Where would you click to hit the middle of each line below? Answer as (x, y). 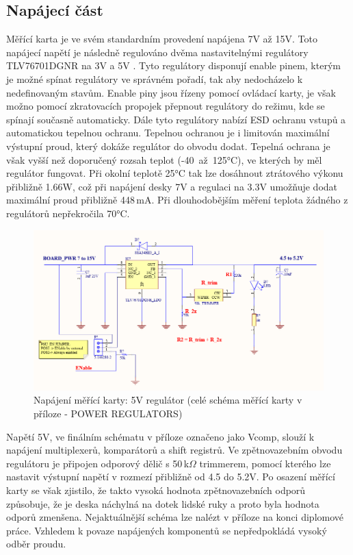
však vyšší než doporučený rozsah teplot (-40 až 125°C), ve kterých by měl (164, 159)
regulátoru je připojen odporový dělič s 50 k (98, 463)
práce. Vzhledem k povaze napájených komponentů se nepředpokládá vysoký (167, 530)
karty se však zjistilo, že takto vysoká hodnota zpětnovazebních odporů (156, 490)
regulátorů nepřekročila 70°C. (68, 213)
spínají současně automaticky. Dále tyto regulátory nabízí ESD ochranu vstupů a (176, 119)
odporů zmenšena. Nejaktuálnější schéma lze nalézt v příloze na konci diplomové (175, 517)
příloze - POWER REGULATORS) (108, 413)
